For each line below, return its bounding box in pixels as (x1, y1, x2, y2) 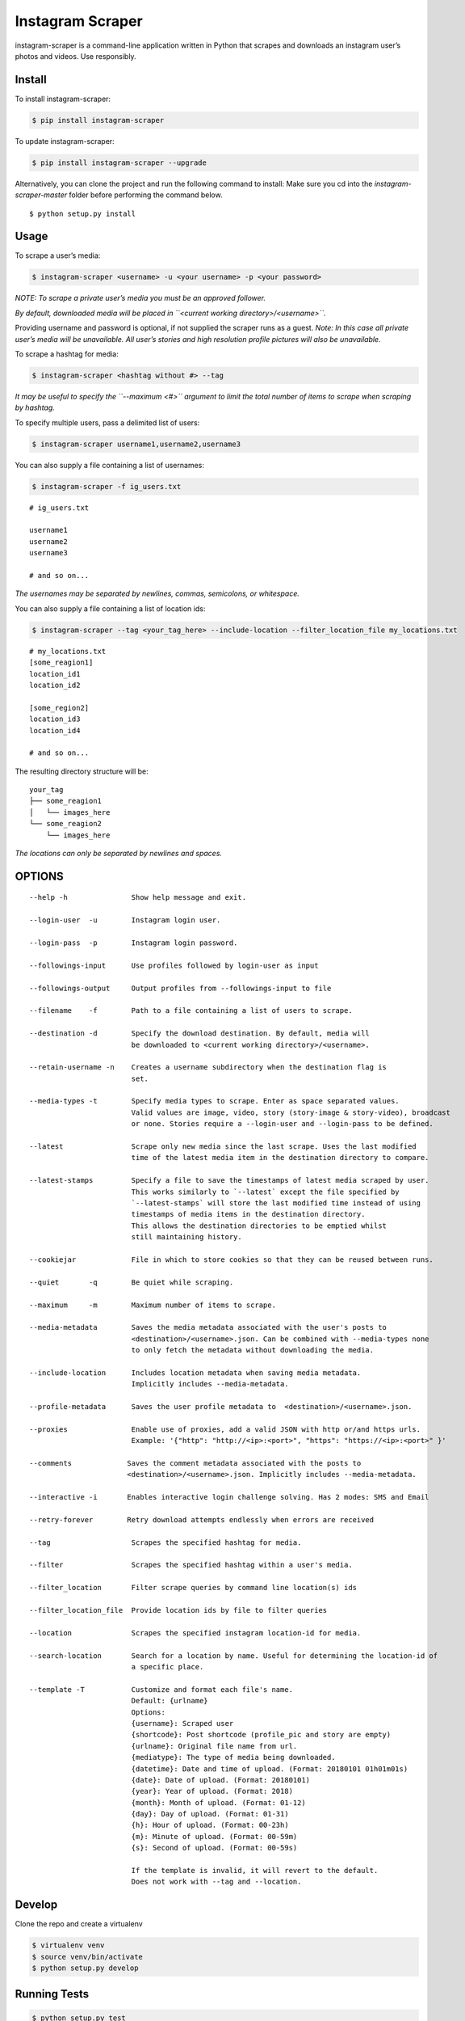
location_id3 (29, 715, 81, 724)
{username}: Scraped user (131, 1719, 234, 1728)
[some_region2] (29, 703, 90, 712)
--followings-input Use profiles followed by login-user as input (29, 960, 319, 970)
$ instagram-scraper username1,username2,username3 (31, 439, 241, 449)
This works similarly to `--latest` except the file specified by (131, 1187, 400, 1196)
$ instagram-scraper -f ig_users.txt (31, 482, 182, 491)
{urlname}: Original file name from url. (131, 1741, 298, 1750)
